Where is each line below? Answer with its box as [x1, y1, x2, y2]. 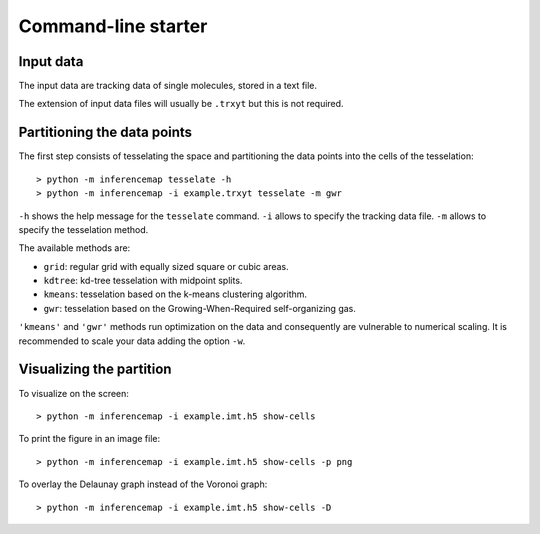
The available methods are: [18, 242, 131, 254]
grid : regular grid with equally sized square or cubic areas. [43, 260, 289, 272]
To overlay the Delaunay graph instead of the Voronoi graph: [18, 478, 268, 490]
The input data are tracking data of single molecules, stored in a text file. [18, 80, 318, 92]
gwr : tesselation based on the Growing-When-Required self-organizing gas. [43, 302, 357, 314]
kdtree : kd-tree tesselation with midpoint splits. [43, 275, 243, 287]
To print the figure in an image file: [18, 433, 160, 445]
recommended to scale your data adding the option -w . [18, 335, 246, 347]
